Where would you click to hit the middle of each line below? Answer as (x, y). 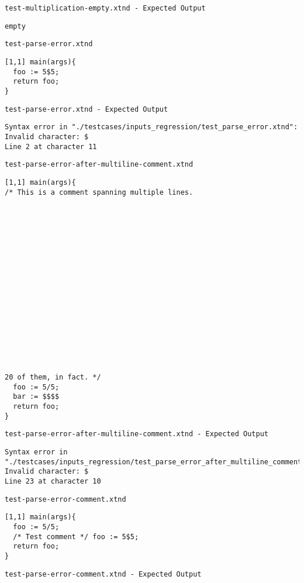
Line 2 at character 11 (51, 146)
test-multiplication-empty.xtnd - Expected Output (105, 8)
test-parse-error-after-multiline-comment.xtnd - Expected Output (137, 434)
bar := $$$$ (36, 397)
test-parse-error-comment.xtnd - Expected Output (103, 574)
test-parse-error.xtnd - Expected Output (87, 109)
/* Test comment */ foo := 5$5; (76, 537)
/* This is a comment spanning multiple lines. (99, 192)
